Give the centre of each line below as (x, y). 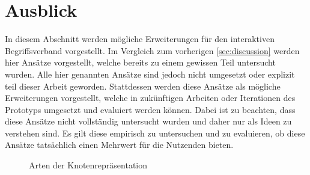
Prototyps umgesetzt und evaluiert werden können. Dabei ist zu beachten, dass (150, 109)
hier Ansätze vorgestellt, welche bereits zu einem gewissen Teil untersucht (140, 62)
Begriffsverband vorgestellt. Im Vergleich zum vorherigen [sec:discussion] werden (152, 50)
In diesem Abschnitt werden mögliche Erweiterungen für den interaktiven (140, 39)
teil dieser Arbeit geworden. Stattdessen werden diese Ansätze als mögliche (143, 86)
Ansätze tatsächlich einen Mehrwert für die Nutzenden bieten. (119, 145)
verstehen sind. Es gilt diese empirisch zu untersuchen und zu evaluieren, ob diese (155, 133)
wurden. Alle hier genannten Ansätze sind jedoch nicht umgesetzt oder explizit (150, 74)
